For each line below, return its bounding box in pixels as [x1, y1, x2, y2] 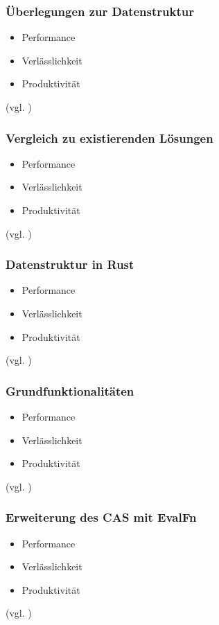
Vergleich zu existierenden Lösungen [6, 129, 213, 146]
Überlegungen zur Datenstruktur [6, 2, 194, 19]
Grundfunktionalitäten [6, 382, 134, 399]
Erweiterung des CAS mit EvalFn [6, 509, 197, 526]
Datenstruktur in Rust [6, 256, 134, 273]
